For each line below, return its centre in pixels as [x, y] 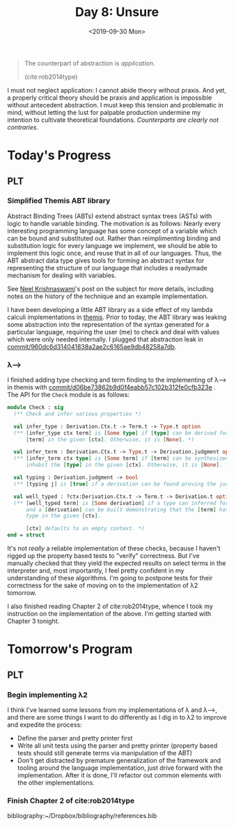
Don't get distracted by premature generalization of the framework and [119, 760]
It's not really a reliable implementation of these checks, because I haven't [114, 548]
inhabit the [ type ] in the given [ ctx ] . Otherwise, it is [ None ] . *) [128, 465]
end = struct [26, 535]
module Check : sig [36, 408]
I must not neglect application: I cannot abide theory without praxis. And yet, [117, 90]
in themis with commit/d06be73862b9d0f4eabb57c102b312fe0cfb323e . [111, 387]
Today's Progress [59, 156]
